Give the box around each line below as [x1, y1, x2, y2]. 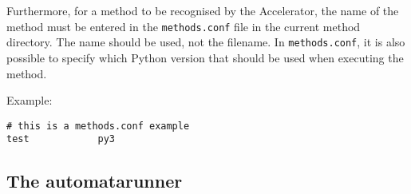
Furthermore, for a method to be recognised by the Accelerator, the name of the [6, 2, 399, 18]
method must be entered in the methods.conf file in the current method [6, 18, 361, 34]
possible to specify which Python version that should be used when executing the [6, 49, 404, 65]
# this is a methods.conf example [6, 120, 190, 132]
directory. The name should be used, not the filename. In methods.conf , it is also [6, 34, 405, 50]
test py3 [6, 133, 116, 145]
